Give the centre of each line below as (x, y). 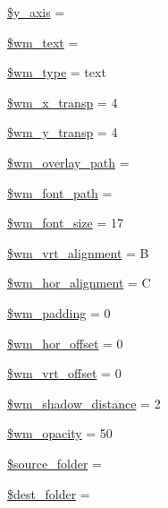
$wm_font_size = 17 (65, 223)
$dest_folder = (49, 493)
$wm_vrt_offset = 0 (64, 373)
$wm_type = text (57, 72)
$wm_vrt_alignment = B (78, 252)
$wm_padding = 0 (59, 312)
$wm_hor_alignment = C (79, 283)
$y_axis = (36, 12)
